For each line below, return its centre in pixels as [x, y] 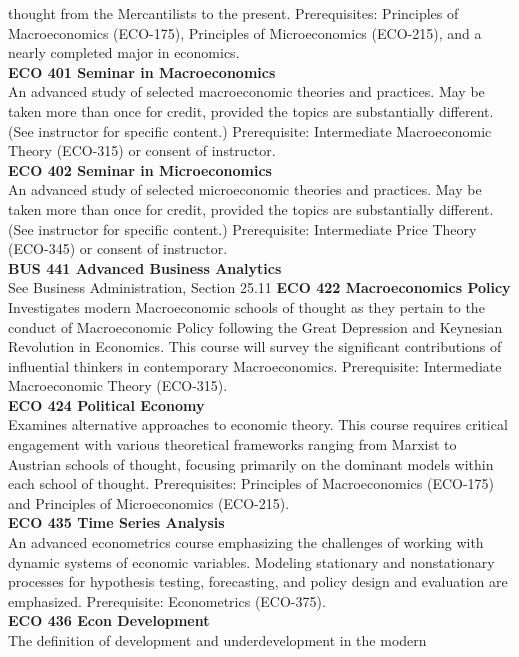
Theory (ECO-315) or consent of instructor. [142, 150]
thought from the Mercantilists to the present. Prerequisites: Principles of [233, 13]
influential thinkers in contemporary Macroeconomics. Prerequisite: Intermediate [255, 365]
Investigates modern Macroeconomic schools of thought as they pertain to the [246, 306]
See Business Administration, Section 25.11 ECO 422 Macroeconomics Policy [259, 287]
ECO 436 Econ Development [109, 620]
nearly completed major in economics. [124, 52]
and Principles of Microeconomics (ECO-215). [149, 502]
